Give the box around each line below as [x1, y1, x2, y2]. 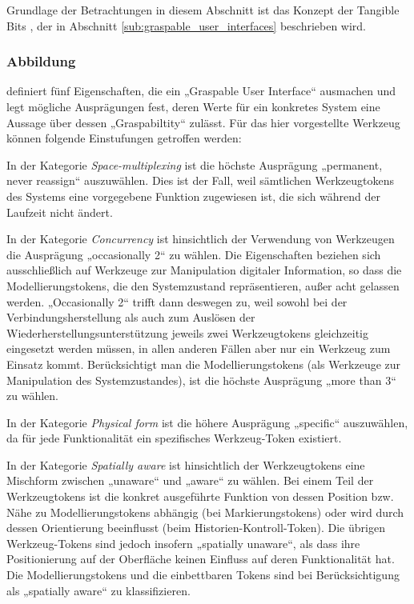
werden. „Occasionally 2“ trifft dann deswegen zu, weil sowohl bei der [6, 293, 348, 310]
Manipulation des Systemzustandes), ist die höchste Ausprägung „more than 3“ [6, 371, 396, 388]
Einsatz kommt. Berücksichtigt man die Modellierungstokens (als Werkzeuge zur [6, 355, 401, 372]
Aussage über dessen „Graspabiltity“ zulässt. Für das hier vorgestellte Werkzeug [6, 114, 400, 130]
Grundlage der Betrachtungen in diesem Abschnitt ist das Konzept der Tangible [6, 2, 400, 18]
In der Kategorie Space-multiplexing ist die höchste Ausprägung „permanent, [6, 156, 383, 173]
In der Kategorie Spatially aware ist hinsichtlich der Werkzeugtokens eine [6, 456, 365, 473]
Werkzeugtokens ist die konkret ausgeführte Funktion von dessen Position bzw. [6, 488, 394, 505]
